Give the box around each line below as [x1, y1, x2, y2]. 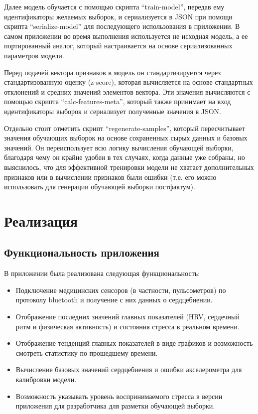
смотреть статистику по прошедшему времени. [15, 347, 158, 358]
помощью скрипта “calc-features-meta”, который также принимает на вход [4, 96, 231, 107]
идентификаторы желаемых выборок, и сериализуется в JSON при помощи [4, 11, 233, 21]
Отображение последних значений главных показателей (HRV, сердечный [15, 311, 240, 322]
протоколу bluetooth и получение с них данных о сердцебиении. [15, 294, 213, 305]
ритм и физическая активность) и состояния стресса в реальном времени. [15, 321, 240, 331]
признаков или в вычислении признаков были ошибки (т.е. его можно [4, 171, 217, 182]
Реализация [4, 210, 78, 231]
